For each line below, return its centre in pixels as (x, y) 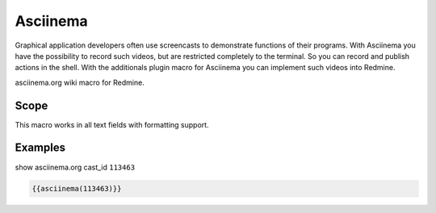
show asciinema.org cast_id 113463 (75, 167)
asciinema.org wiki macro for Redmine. (80, 82)
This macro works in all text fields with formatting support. (112, 124)
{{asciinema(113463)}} (77, 188)
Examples (40, 148)
